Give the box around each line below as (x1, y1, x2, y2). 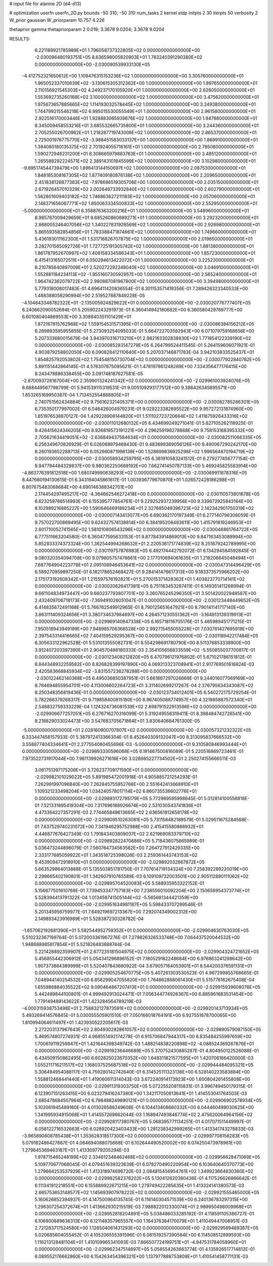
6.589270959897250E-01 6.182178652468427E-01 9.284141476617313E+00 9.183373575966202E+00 (34, 569, 250, 575)
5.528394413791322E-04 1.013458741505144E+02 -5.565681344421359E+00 (34, 894, 199, 901)
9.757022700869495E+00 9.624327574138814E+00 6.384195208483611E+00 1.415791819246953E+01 (34, 519, 252, 525)
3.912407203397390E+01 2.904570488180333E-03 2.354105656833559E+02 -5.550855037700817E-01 (34, 647, 255, 653)
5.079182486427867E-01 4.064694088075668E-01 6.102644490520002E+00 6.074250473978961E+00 (22, 1140, 242, 1146)
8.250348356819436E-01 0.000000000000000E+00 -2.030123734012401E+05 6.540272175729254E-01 (34, 689, 256, 696)
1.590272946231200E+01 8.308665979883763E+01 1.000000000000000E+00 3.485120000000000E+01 (34, 151, 257, 157)
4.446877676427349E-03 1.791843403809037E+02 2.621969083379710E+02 (34, 830, 200, 837)
